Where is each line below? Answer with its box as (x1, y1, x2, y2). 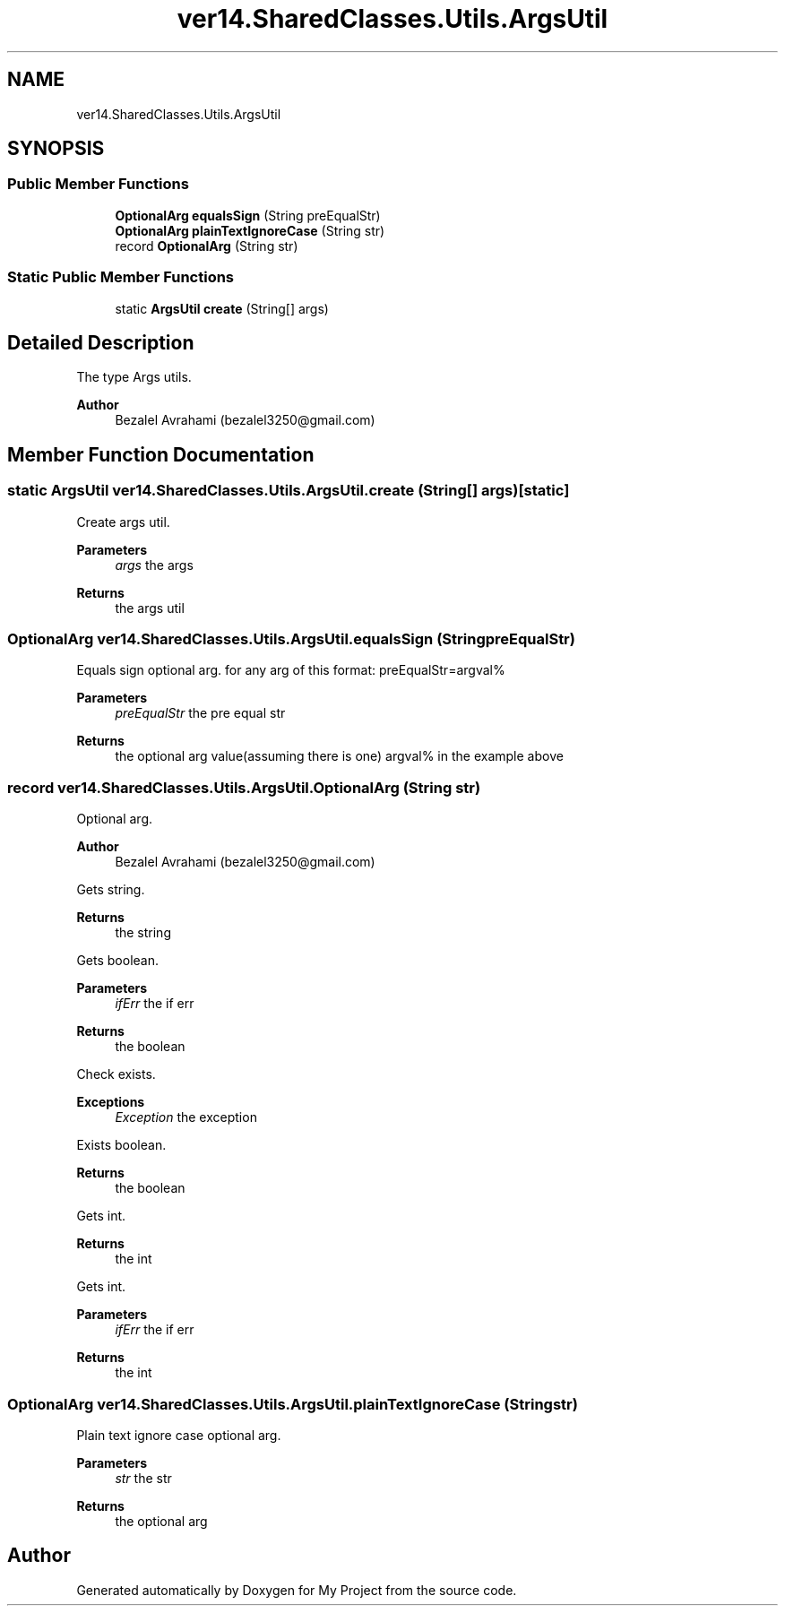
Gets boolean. (76, 953, 159, 969)
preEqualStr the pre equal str (115, 705, 286, 721)
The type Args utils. (76, 369, 192, 385)
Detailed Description (7, 331, 194, 354)
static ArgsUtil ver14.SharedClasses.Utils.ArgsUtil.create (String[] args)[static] (7, 481, 570, 500)
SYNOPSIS (7, 137, 105, 160)
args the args (115, 556, 194, 573)
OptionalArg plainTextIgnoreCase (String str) (115, 222, 385, 238)
